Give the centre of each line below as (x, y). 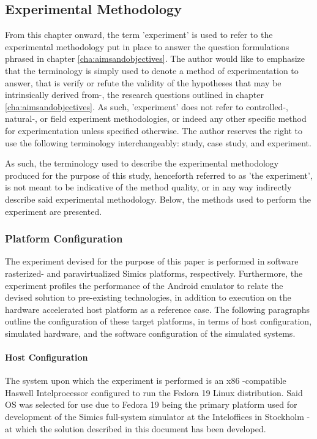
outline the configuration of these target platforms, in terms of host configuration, (158, 321)
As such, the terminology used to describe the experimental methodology (142, 163)
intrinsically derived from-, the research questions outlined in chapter (134, 95)
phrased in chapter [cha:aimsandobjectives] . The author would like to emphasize (155, 58)
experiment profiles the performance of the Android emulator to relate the (144, 285)
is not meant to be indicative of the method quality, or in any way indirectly (148, 187)
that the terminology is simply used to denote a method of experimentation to (152, 70)
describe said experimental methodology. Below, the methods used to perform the (158, 199)
